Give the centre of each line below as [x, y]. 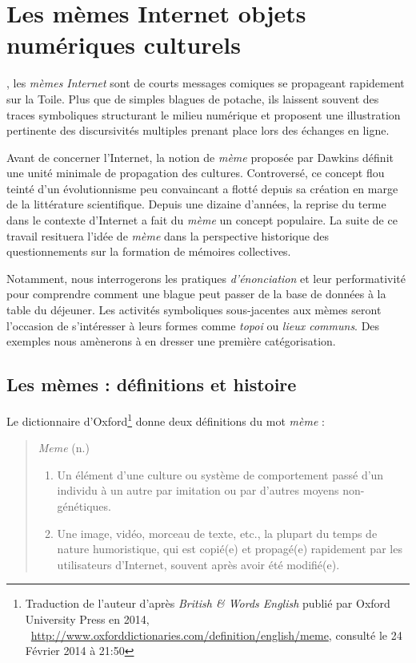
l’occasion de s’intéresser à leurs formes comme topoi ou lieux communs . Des [193, 325]
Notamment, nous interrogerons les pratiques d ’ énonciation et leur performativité [206, 278]
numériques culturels [124, 44]
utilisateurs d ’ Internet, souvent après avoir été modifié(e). [198, 564]
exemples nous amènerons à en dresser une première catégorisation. [171, 341]
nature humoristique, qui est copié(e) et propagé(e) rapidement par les [230, 549]
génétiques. [84, 506]
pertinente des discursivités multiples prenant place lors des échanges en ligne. [198, 130]
